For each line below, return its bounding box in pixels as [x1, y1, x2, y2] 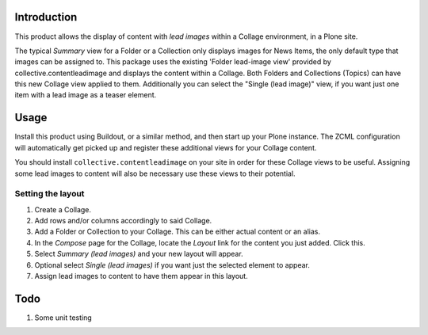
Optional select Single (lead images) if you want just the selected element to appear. [34, 260, 311, 269]
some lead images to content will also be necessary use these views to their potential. [14, 169, 296, 178]
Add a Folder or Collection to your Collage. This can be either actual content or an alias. [34, 227, 321, 237]
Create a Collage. [34, 204, 91, 214]
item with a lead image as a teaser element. [14, 90, 157, 100]
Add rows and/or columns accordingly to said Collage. [34, 216, 212, 226]
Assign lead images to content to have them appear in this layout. [34, 272, 249, 281]
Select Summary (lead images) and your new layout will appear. [34, 249, 243, 259]
